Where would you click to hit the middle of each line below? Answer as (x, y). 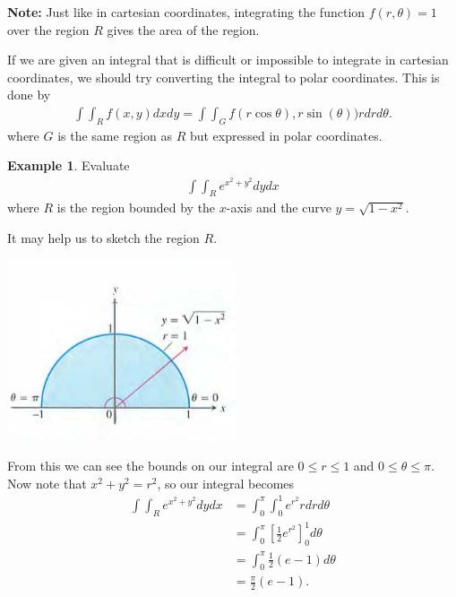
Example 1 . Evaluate (69, 165)
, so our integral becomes (226, 483)
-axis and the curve (279, 208)
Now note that (47, 483)
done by (29, 95)
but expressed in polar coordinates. (286, 135)
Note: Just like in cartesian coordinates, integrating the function (186, 12)
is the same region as (115, 135)
